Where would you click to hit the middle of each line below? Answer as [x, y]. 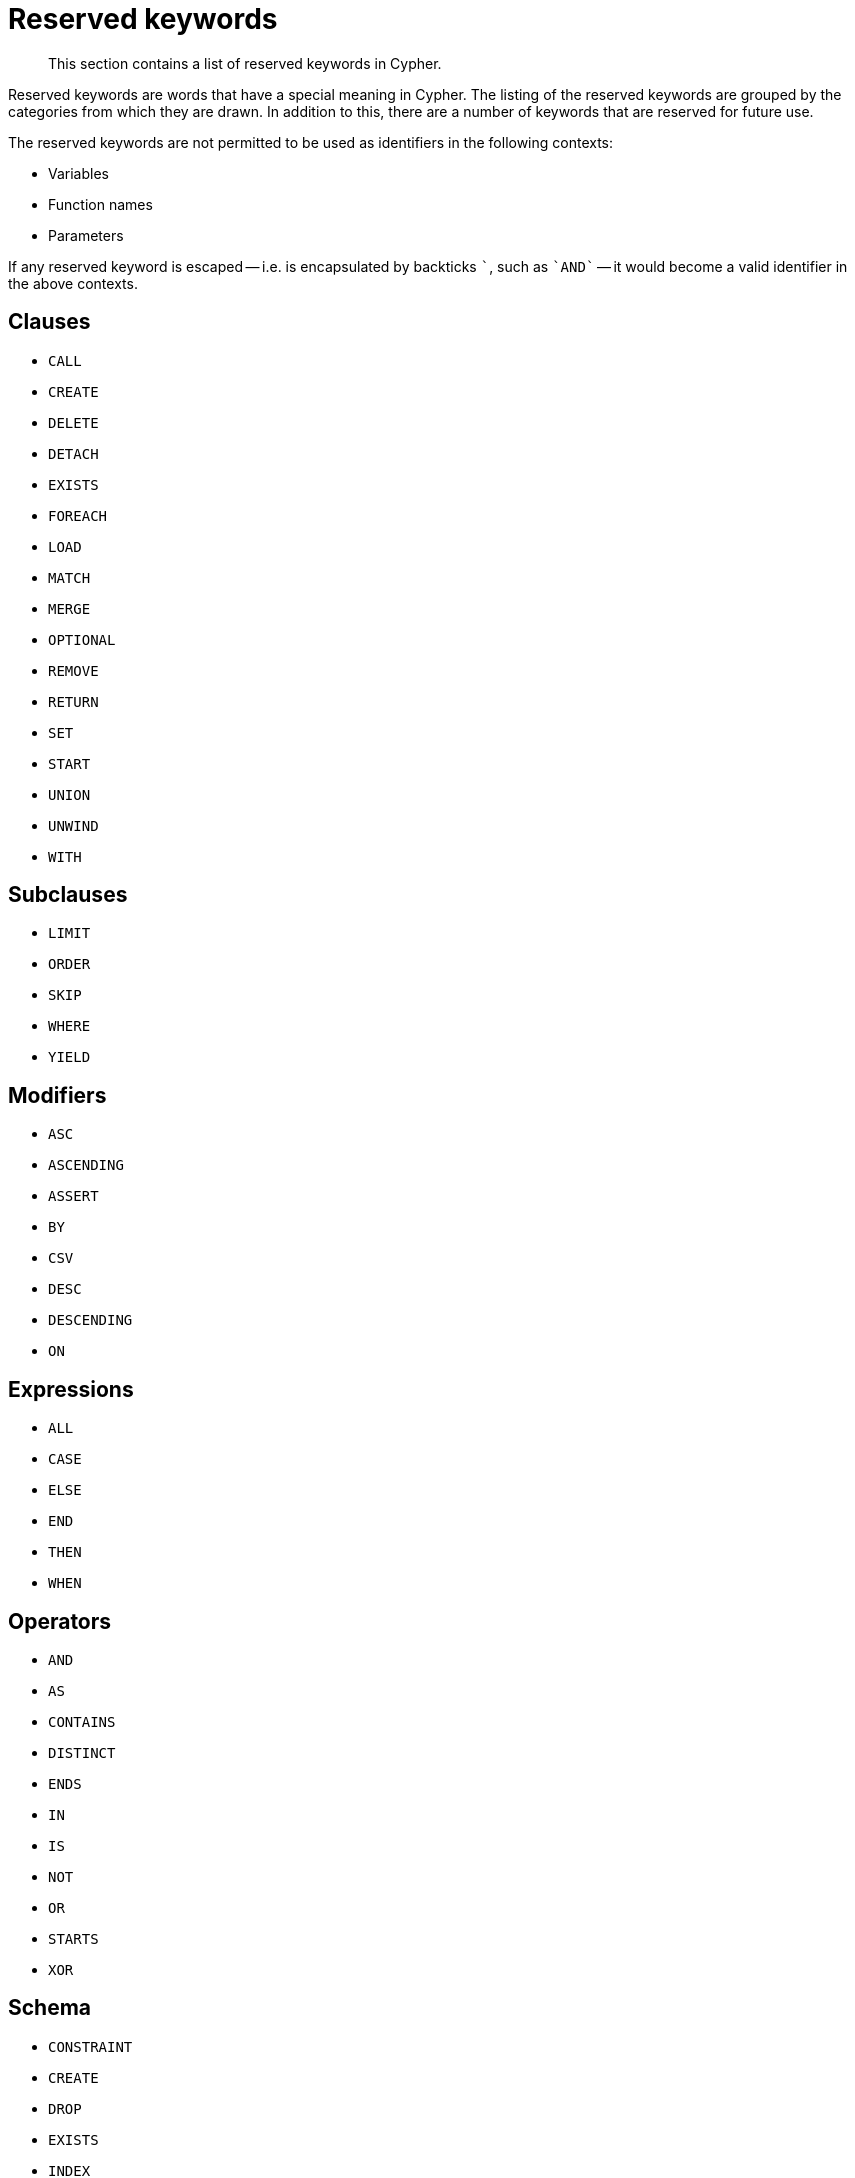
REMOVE [73, 670]
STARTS [73, 1938]
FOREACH [78, 515]
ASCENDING [86, 1165]
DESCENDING [90, 1320]
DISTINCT [82, 1752]
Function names [100, 204]
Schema [50, 2008]
